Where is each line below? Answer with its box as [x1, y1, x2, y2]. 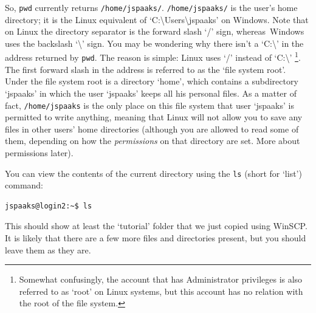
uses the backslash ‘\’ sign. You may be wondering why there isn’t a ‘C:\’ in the [5, 36, 304, 49]
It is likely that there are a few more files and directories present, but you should [5, 232, 306, 244]
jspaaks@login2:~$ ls [5, 201, 92, 210]
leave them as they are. [5, 243, 91, 256]
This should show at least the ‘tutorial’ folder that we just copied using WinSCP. [5, 219, 307, 232]
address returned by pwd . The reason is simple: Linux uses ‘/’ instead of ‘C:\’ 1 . [5, 49, 301, 64]
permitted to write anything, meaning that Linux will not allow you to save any [5, 111, 303, 123]
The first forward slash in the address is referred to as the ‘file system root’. [5, 63, 286, 75]
